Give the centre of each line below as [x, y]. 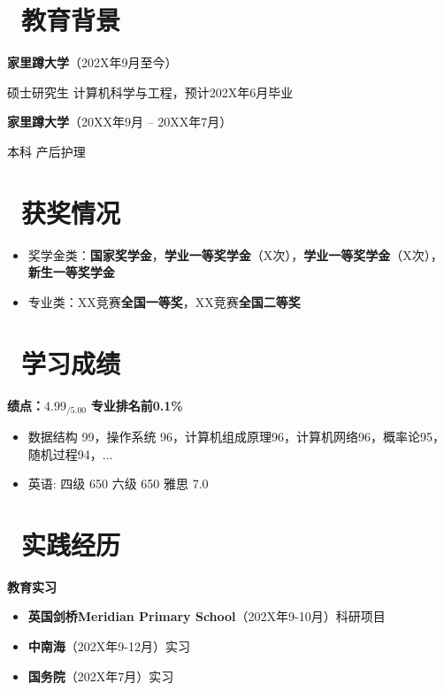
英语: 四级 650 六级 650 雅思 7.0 [118, 484]
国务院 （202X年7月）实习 [101, 676]
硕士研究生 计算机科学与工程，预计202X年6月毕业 [150, 92]
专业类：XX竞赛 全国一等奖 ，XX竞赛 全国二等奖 [164, 301]
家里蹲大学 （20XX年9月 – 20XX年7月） [120, 122]
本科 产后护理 [46, 151]
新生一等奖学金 [71, 272]
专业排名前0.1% [137, 405]
